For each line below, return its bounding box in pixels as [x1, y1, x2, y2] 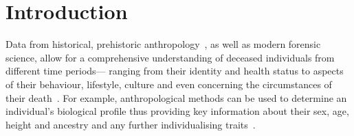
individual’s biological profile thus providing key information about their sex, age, [5, 104, 349, 118]
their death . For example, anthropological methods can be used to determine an [5, 90, 347, 105]
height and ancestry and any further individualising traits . [5, 117, 256, 131]
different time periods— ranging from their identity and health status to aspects [5, 64, 344, 78]
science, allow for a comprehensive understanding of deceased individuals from [5, 50, 335, 64]
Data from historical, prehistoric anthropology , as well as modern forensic [5, 37, 321, 51]
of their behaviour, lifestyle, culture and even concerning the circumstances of [5, 77, 332, 91]
